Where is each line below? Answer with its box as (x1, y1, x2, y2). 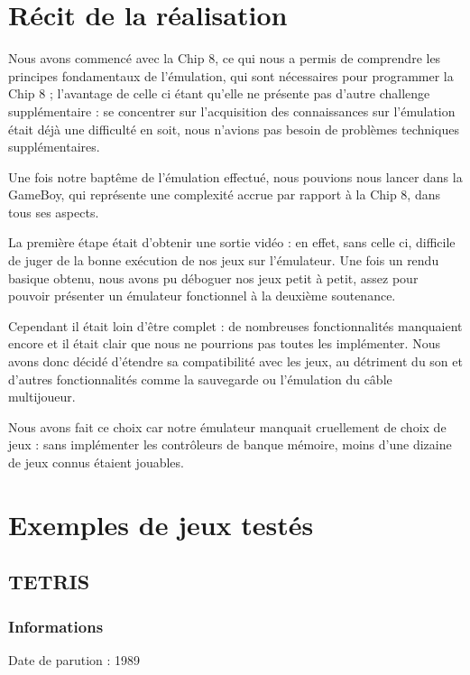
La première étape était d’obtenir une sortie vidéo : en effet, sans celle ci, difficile (8, 233, 456, 252)
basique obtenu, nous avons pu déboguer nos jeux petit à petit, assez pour (8, 268, 419, 287)
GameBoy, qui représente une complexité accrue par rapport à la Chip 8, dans (8, 185, 441, 204)
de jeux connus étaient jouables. (8, 453, 184, 471)
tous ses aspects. (8, 202, 99, 221)
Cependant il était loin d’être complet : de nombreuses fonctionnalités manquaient (8, 316, 463, 335)
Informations (8, 615, 104, 637)
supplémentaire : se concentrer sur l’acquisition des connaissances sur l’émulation (8, 101, 456, 120)
